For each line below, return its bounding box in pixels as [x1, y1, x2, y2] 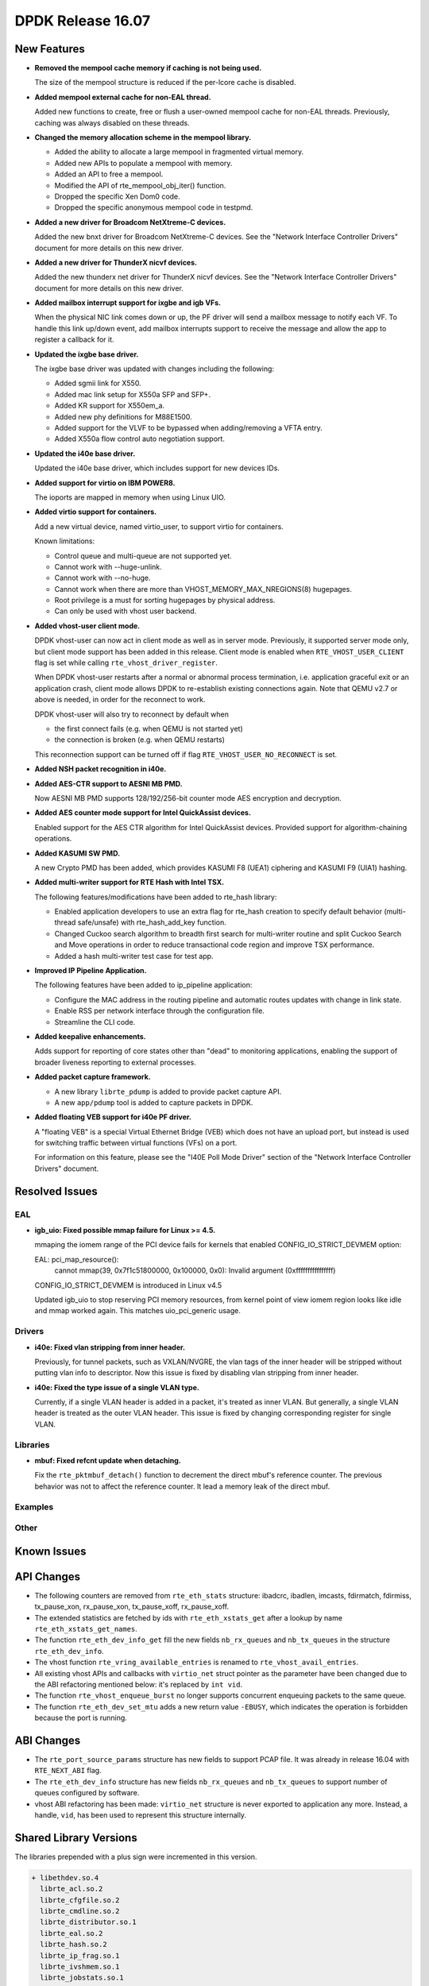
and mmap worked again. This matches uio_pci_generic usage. [34, 1306, 242, 1316]
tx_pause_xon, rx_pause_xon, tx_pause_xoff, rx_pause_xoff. [34, 1602, 230, 1612]
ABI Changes [14, 1733, 81, 1747]
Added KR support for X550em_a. [54, 401, 165, 411]
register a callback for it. [34, 334, 114, 345]
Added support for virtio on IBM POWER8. [34, 477, 176, 488]
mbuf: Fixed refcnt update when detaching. [34, 1456, 182, 1465]
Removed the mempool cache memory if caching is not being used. [34, 64, 262, 73]
